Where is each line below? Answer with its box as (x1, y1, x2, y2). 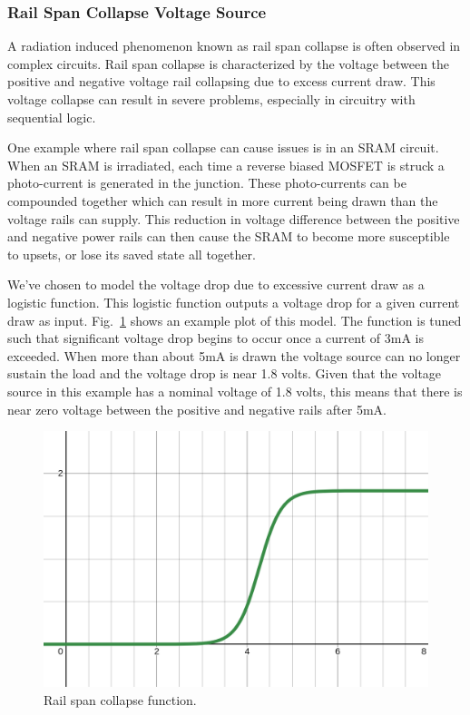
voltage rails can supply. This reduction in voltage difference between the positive (7, 209, 460, 228)
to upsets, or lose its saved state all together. (7, 244, 256, 263)
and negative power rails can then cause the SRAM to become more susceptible (7, 227, 450, 246)
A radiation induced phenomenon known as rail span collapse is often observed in (7, 36, 461, 55)
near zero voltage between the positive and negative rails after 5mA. (7, 399, 387, 418)
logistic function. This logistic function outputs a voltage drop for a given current (7, 292, 460, 311)
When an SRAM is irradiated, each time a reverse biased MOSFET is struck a (7, 155, 445, 174)
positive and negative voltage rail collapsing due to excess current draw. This (7, 72, 436, 91)
